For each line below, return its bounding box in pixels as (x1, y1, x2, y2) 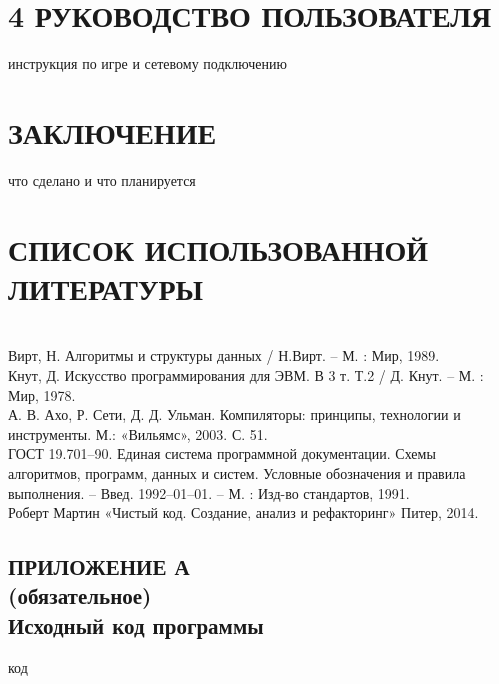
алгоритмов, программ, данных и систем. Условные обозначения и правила (8, 462, 466, 483)
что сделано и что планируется (8, 169, 196, 190)
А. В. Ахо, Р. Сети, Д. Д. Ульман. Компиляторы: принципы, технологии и (8, 404, 461, 425)
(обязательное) (8, 580, 152, 611)
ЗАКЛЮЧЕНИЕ (8, 111, 217, 152)
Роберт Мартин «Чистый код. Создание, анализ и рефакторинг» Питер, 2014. (8, 502, 479, 523)
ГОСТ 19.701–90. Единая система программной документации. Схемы (8, 443, 436, 464)
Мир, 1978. (8, 384, 76, 405)
